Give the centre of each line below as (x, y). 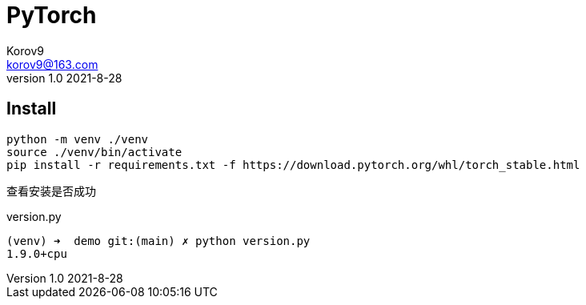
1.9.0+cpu (37, 253)
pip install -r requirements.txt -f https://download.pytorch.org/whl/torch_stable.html (293, 165)
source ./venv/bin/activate (94, 152)
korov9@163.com (52, 64)
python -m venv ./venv (78, 139)
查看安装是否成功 (51, 191)
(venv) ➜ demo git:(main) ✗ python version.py (159, 241)
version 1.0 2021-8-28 (64, 78)
